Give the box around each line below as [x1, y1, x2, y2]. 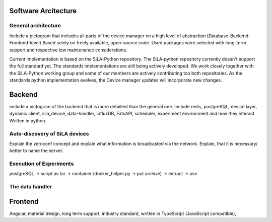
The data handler [9, 183, 52, 190]
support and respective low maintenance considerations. [9, 47, 128, 53]
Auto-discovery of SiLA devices [9, 130, 89, 137]
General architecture [9, 22, 61, 29]
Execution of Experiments [9, 160, 74, 167]
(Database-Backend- [207, 33, 251, 39]
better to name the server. [9, 147, 63, 154]
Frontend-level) [9, 40, 41, 46]
